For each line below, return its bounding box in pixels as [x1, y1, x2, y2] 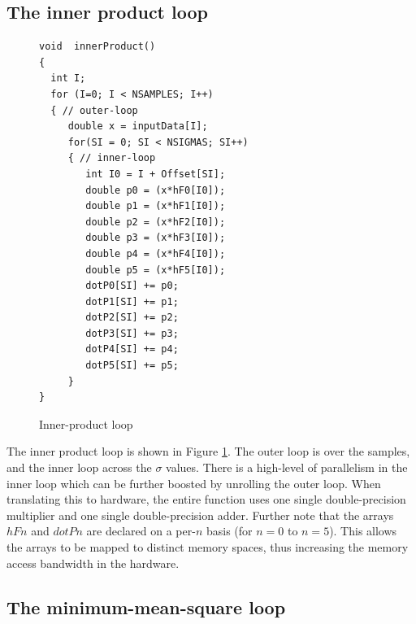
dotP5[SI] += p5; [85, 360, 179, 372]
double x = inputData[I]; [67, 120, 208, 133]
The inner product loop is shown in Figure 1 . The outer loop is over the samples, [6, 443, 410, 460]
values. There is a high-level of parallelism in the [166, 459, 408, 476]
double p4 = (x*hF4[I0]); [85, 247, 226, 260]
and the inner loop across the [6, 459, 152, 476]
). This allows [329, 522, 397, 539]
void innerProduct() [39, 41, 156, 53]
